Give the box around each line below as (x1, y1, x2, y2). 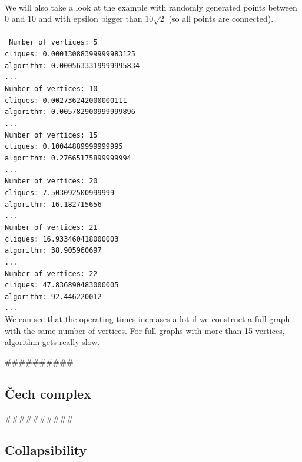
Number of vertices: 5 (9, 38, 98, 47)
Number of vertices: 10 (5, 85, 98, 93)
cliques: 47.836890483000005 (5, 281, 119, 290)
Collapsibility (5, 440, 87, 458)
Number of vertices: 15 (5, 130, 98, 139)
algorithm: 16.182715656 (5, 200, 102, 209)
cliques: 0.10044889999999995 (5, 142, 123, 151)
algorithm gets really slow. (5, 336, 100, 348)
